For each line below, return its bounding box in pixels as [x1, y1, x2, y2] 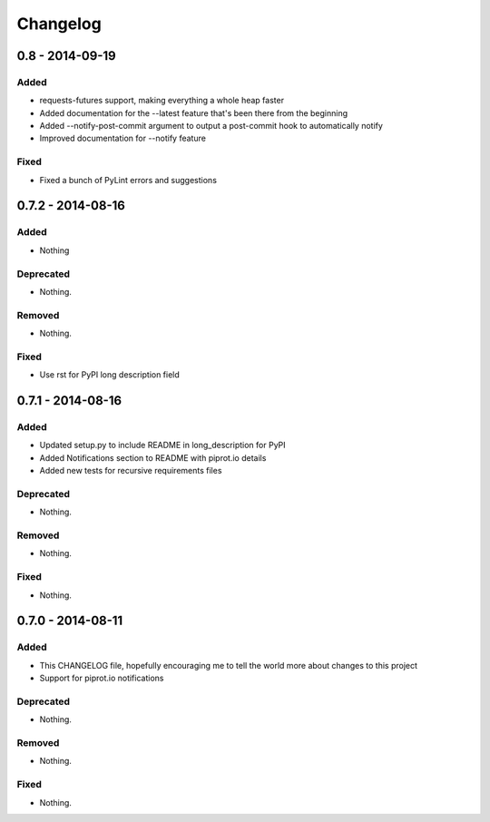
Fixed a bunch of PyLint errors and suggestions [39, 174, 218, 185]
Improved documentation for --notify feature [39, 132, 206, 144]
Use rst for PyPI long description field [39, 369, 181, 380]
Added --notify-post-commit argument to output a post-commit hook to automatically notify [39, 121, 383, 132]
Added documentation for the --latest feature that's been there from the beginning [39, 107, 348, 118]
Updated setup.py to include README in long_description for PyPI [39, 440, 286, 451]
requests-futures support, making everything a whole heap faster [39, 95, 285, 106]
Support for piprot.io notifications [39, 672, 164, 684]
